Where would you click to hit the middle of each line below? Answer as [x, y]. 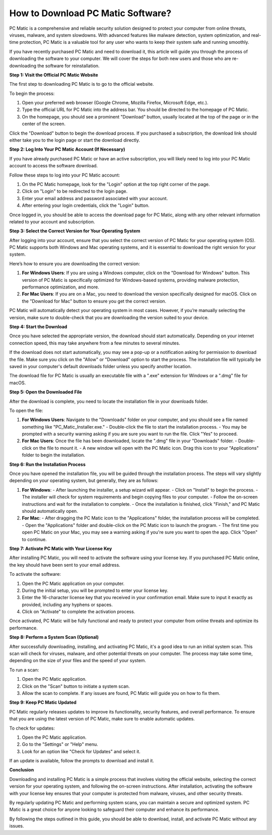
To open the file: [26, 410]
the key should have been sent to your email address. [65, 565]
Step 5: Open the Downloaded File [46, 392]
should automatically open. [50, 511]
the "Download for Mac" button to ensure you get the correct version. [94, 301]
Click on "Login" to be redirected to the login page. [75, 191]
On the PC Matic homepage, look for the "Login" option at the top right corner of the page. [116, 184]
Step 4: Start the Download [38, 327]
